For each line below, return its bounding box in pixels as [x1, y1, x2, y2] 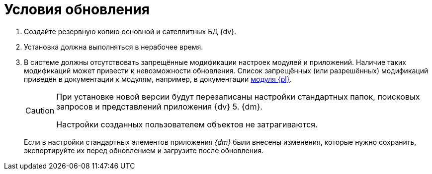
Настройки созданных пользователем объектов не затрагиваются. [56, 119, 318, 129]
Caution [25, 105, 55, 116]
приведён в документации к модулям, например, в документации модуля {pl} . [24, 74, 292, 83]
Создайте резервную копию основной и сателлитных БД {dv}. [24, 27, 237, 36]
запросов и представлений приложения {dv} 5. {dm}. [56, 101, 262, 112]
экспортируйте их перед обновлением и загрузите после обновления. [24, 146, 264, 155]
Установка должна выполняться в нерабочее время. [24, 42, 203, 51]
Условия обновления [4, 1, 150, 18]
